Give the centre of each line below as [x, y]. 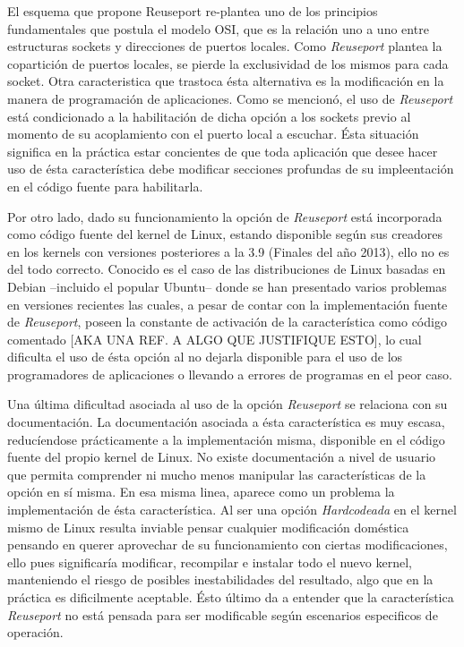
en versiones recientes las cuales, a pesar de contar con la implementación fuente [228, 304]
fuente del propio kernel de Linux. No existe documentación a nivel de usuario [222, 457]
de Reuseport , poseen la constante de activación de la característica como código [227, 322]
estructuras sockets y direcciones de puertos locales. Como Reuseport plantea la [225, 46]
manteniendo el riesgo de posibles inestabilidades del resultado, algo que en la [220, 579]
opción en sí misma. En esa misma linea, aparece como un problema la [201, 492]
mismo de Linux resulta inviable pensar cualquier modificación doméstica [208, 527]
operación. [35, 632]
